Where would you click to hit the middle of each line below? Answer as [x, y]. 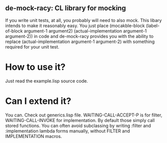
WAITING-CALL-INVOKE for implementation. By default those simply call [80, 120]
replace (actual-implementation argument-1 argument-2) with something [80, 41]
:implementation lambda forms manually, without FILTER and [68, 131]
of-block [14, 31]
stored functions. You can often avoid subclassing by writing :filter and [78, 125]
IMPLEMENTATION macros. [34, 136]
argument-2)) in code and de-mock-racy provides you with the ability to [79, 36]
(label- [152, 25]
